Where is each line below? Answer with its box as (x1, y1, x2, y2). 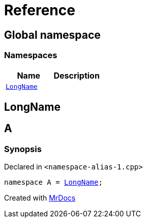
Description (53, 70, 100, 81)
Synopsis (4, 143, 42, 154)
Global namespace (4, 28, 101, 41)
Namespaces (4, 50, 57, 61)
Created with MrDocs (4, 193, 76, 203)
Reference (4, 2, 75, 19)
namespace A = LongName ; (4, 178, 103, 187)
